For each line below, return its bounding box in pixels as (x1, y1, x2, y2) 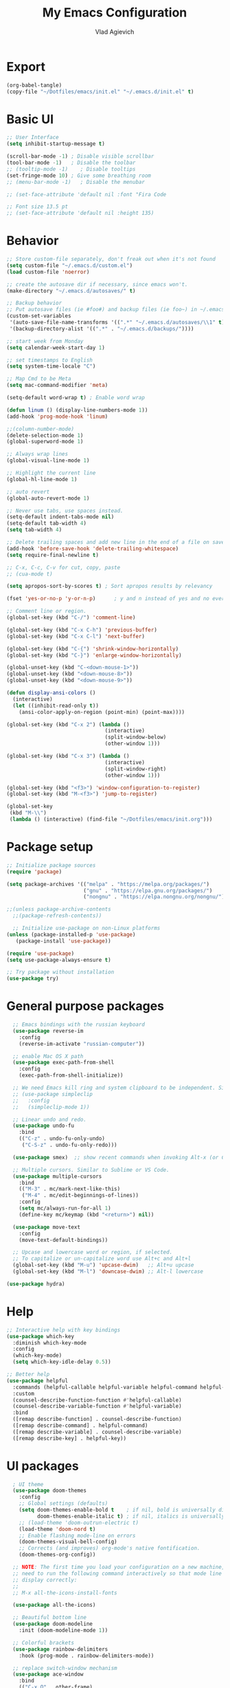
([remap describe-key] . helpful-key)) (12, 1435, 127, 1442)
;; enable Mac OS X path (12, 1053, 84, 1059)
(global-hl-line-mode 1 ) (6, 476, 78, 483)
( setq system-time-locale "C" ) (6, 363, 96, 370)
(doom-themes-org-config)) (19, 1551, 96, 1559)
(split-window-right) (104, 766, 167, 772)
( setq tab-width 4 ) (6, 527, 62, 534)
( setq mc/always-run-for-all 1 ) (19, 1205, 111, 1212)
